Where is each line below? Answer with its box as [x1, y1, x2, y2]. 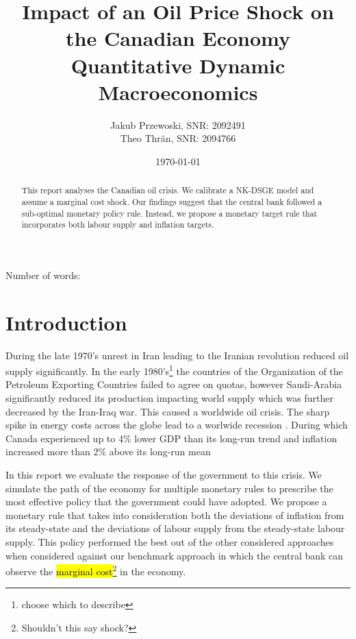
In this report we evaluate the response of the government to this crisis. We [5, 468, 322, 482]
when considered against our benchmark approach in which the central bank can [5, 548, 344, 562]
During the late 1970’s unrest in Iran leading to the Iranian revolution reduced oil [5, 348, 349, 362]
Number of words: [5, 267, 81, 282]
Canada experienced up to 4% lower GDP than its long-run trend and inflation [5, 431, 338, 445]
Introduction [5, 308, 127, 336]
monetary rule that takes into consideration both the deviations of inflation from [5, 507, 344, 522]
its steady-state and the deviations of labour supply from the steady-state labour [5, 521, 345, 535]
